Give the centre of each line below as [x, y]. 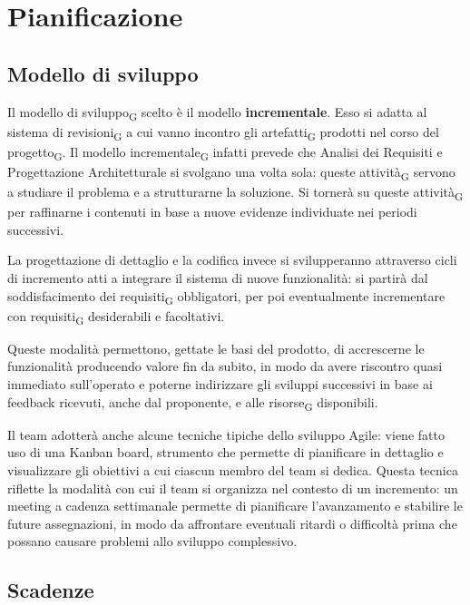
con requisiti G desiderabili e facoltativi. [116, 317]
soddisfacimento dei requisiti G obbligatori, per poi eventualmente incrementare [226, 297]
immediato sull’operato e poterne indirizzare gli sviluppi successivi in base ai [220, 384]
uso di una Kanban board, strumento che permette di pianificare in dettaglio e [225, 452]
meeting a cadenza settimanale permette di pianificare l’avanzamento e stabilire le [235, 506]
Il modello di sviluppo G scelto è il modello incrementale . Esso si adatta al [217, 112]
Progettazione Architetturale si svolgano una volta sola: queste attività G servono [231, 172]
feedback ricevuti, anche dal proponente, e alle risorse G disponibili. [193, 403]
